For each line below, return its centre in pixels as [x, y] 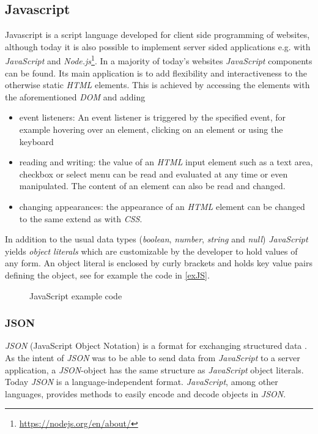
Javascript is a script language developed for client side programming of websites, [157, 35]
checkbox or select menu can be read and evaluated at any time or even [153, 174]
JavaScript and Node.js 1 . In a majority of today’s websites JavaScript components [159, 60]
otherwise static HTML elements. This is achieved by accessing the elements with [157, 85]
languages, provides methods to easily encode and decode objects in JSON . [146, 393]
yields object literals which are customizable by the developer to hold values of [151, 251]
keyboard [36, 141]
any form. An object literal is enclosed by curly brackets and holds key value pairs [159, 263]
